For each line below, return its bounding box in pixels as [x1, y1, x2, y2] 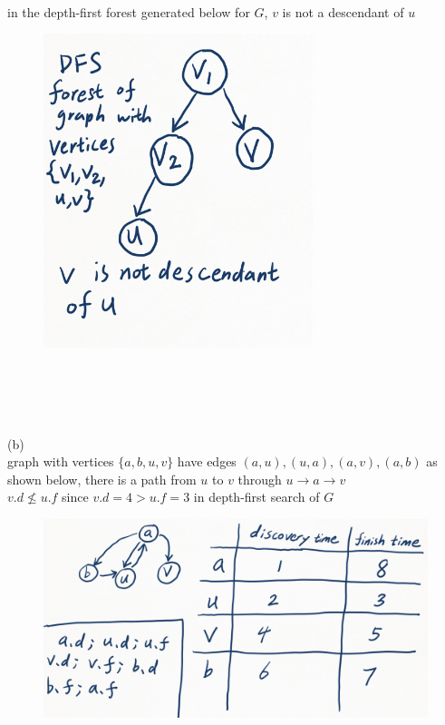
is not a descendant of [282, 2, 404, 21]
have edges [177, 452, 237, 471]
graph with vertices [7, 452, 114, 471]
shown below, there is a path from [7, 469, 197, 488]
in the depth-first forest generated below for [7, 2, 250, 21]
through [237, 469, 282, 488]
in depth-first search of [193, 487, 320, 506]
